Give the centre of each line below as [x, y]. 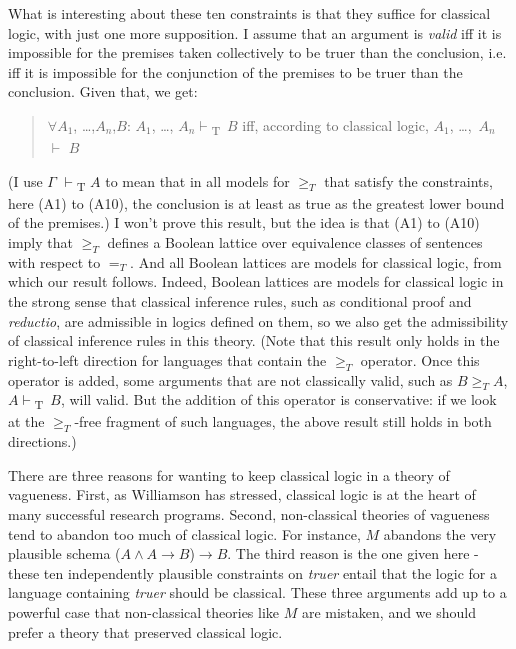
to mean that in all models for [197, 180]
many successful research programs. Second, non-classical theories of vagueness [249, 514]
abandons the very [440, 533]
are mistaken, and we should [388, 612]
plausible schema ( [64, 553]
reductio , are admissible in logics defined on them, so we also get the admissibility [258, 320]
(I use [25, 180]
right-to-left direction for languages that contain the [167, 359]
